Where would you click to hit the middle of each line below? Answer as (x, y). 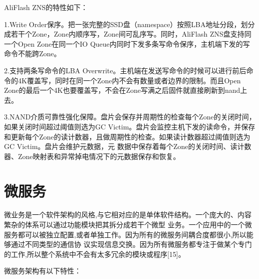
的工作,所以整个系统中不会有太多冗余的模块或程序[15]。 (95, 254)
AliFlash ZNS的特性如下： (46, 7)
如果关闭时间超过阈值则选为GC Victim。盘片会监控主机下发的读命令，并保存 (130, 126)
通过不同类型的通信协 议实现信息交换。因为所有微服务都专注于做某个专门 (131, 244)
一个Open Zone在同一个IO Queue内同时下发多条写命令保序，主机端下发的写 (127, 43)
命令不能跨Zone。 (33, 53)
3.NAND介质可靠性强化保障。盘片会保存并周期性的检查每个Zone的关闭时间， (130, 117)
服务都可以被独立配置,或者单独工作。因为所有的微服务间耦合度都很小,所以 (125, 234)
